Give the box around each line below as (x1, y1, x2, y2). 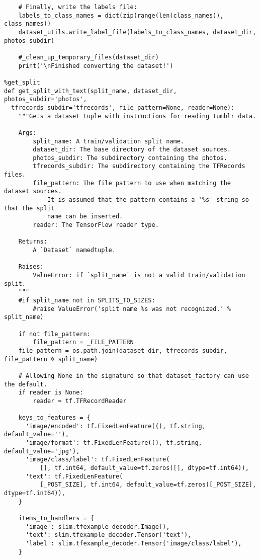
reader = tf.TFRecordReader (33, 397, 127, 405)
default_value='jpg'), (4, 447, 80, 455)
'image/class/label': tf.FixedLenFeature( (25, 456, 170, 463)
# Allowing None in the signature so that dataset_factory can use (18, 372, 249, 379)
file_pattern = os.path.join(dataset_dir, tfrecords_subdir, (18, 347, 227, 354)
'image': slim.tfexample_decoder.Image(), (25, 523, 170, 530)
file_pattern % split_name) (4, 355, 98, 363)
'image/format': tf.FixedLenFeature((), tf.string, (25, 439, 202, 447)
